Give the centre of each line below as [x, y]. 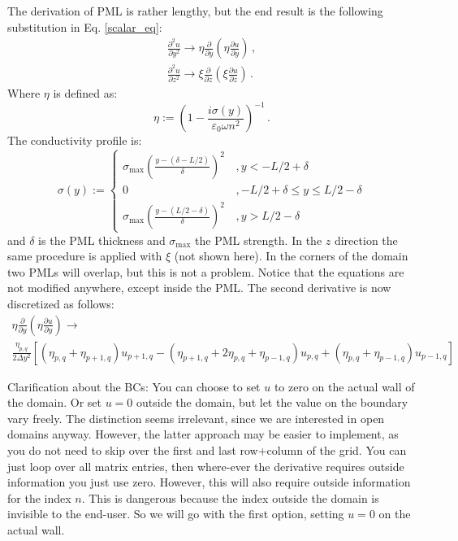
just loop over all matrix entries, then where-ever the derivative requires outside [206, 466]
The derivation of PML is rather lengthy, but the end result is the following [195, 11]
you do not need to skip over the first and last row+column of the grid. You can [207, 450]
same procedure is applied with [85, 256]
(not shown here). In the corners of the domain [291, 256]
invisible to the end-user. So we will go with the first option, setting [176, 514]
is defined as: [85, 93]
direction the [366, 240]
